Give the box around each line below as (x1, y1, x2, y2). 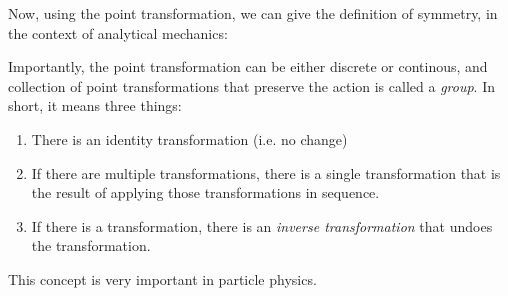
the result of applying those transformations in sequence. (31, 182, 380, 203)
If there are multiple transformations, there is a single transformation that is (31, 162, 501, 183)
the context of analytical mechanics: (8, 22, 228, 43)
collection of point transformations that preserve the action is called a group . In (8, 75, 495, 96)
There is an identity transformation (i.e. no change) (31, 128, 348, 149)
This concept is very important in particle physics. (8, 268, 317, 289)
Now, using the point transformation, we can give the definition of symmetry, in (8, 3, 498, 23)
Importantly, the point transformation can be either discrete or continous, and (8, 56, 488, 77)
